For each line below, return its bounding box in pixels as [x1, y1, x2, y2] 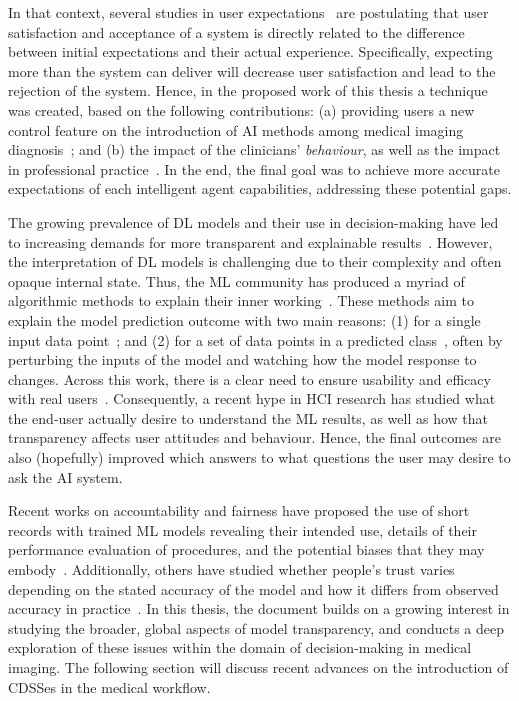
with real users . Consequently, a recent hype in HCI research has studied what [8, 388, 496, 409]
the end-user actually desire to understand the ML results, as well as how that [8, 407, 488, 428]
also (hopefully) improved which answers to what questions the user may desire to [8, 447, 511, 468]
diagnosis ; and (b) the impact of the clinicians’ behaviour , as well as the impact [8, 139, 501, 160]
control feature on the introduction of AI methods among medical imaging [8, 119, 464, 140]
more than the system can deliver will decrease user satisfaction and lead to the [8, 60, 496, 81]
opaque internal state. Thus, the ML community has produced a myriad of [8, 270, 465, 291]
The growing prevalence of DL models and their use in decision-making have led [8, 211, 499, 232]
